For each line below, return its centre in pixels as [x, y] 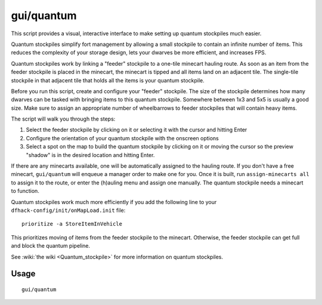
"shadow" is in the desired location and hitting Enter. [90, 155]
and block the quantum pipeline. [51, 246]
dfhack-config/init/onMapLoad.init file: [68, 210]
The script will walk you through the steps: [63, 119]
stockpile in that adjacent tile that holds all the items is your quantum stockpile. [108, 80]
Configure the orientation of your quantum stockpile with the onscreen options [122, 138]
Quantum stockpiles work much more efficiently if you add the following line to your [114, 202]
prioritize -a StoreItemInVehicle [72, 224]
